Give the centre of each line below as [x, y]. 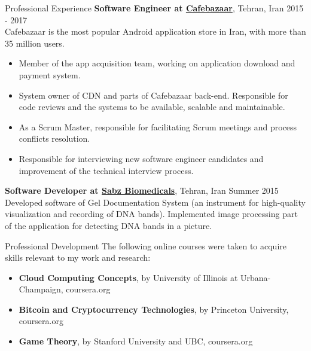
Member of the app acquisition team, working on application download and [157, 63]
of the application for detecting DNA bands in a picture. [109, 225]
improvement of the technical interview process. [106, 170]
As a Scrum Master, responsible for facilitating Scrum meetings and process [158, 126]
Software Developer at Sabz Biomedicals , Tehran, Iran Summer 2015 [142, 190]
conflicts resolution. [54, 138]
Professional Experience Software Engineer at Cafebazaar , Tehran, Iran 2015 [154, 8]
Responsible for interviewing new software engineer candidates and [141, 158]
